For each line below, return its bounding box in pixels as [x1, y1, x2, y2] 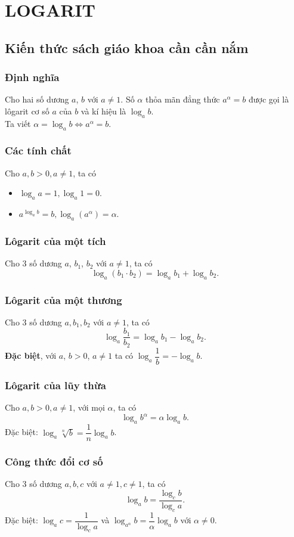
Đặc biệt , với [5, 349, 57, 362]
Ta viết [5, 117, 31, 129]
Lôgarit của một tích [5, 233, 106, 248]
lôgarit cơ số [5, 104, 49, 117]
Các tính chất [5, 143, 72, 158]
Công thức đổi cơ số [5, 454, 103, 469]
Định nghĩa [5, 70, 60, 85]
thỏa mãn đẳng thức [145, 93, 220, 105]
